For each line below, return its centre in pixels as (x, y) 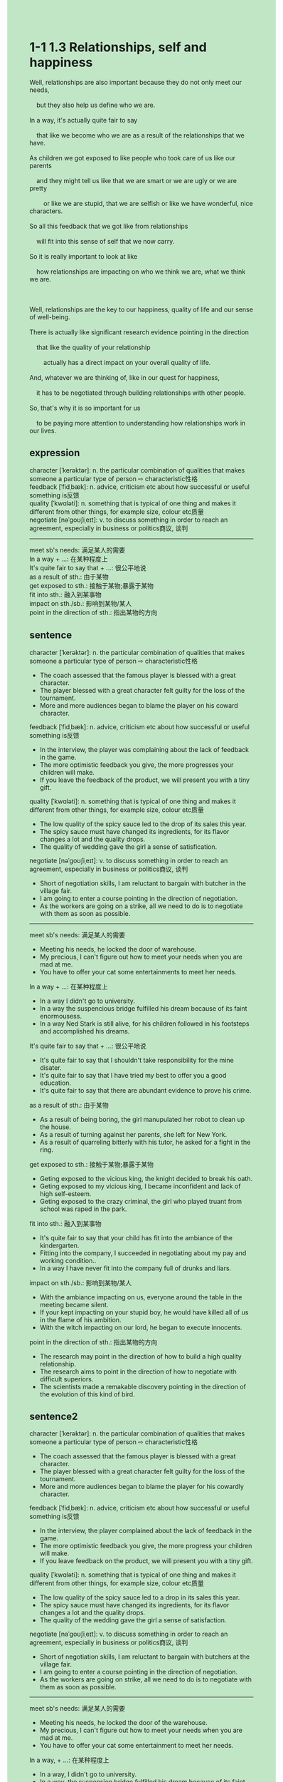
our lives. (43, 431)
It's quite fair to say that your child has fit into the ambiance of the (136, 1237)
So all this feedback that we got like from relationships (109, 226)
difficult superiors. (66, 1379)
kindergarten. (59, 1245)
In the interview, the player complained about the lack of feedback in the (145, 1531)
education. (55, 1083)
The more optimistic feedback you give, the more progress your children (146, 1546)
